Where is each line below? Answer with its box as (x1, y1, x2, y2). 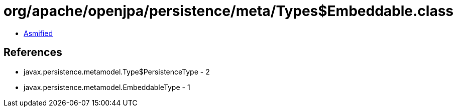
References (4, 46, 62, 59)
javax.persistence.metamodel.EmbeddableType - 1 (24, 82, 190, 91)
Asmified (24, 28, 53, 37)
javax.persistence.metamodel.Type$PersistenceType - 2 (24, 67, 210, 76)
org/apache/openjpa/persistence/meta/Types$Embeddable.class (4, 2, 453, 19)
